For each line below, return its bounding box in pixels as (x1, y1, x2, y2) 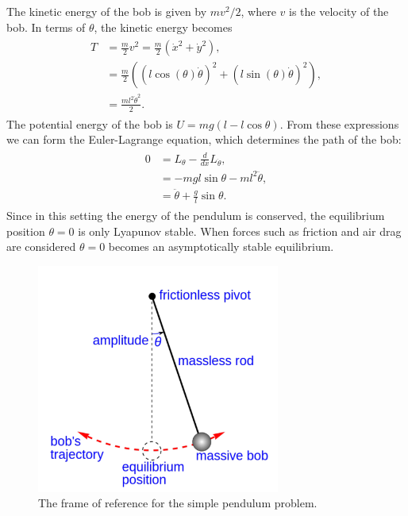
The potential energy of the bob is (6, 115, 173, 132)
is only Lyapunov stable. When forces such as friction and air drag (78, 222, 402, 239)
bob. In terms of (6, 18, 86, 35)
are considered (6, 238, 76, 255)
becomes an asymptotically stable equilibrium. (108, 238, 334, 255)
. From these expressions (279, 115, 399, 132)
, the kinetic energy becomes (94, 18, 233, 35)
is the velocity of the (289, 3, 389, 19)
